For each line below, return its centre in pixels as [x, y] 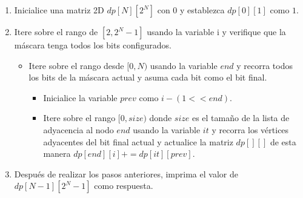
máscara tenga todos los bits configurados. [93, 45]
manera [57, 153]
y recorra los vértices [250, 129]
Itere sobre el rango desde [76, 65]
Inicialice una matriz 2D [59, 10]
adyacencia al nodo [78, 129]
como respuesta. [124, 186]
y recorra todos [265, 65]
